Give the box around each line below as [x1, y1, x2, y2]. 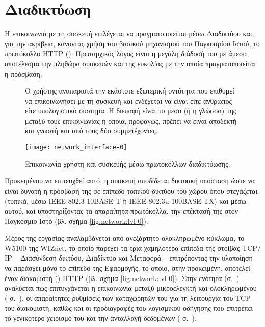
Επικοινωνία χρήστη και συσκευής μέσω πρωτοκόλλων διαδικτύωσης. [25, 158, 230, 169]
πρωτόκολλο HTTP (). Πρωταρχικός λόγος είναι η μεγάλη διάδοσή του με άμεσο [5, 48, 247, 59]
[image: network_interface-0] [25, 144, 127, 151]
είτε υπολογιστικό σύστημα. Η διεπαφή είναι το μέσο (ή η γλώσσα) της [25, 105, 236, 116]
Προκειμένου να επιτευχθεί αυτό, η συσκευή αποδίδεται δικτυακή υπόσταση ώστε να [5, 175, 255, 186]
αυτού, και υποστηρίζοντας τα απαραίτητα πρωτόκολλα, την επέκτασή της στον [5, 205, 238, 216]
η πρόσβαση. [5, 68, 42, 79]
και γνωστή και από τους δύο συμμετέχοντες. [25, 125, 158, 136]
